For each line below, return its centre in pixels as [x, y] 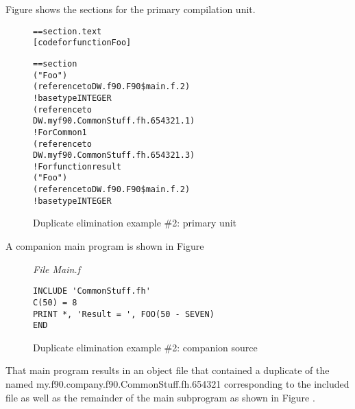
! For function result [77, 166]
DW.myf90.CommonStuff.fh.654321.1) [114, 121]
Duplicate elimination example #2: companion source [145, 347]
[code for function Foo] [82, 43]
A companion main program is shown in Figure [105, 246]
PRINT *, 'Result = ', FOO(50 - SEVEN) [124, 314]
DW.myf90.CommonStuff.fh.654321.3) [114, 155]
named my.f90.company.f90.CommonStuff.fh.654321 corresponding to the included [177, 384]
